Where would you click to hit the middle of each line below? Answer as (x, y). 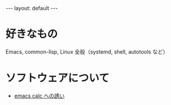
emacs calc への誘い (39, 95)
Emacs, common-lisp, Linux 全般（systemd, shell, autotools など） (87, 51)
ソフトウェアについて (58, 78)
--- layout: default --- (32, 8)
